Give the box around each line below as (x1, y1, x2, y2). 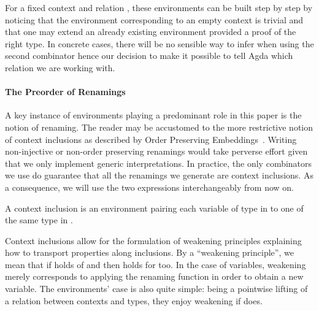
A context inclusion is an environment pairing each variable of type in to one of (5, 201, 304, 214)
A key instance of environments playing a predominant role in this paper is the (5, 109, 302, 121)
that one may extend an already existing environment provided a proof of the (5, 25, 296, 38)
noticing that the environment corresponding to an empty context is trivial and (5, 13, 304, 26)
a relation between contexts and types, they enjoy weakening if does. (5, 294, 263, 307)
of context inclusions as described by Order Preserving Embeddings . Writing (5, 132, 297, 145)
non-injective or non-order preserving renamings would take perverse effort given (5, 145, 308, 158)
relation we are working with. (5, 61, 115, 74)
